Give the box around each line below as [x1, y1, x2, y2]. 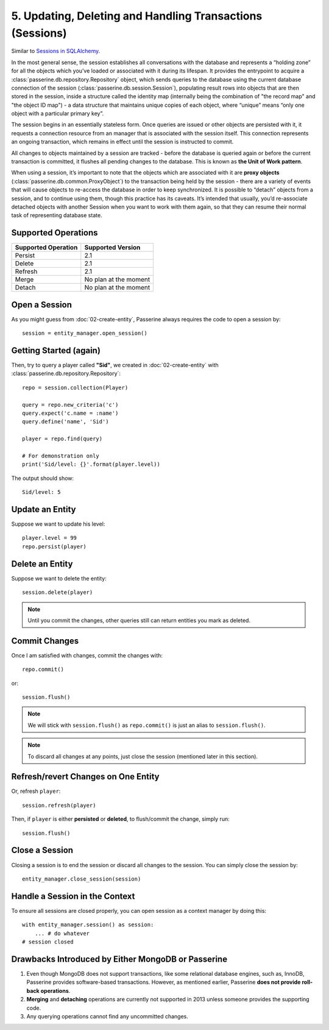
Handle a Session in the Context [11, 891, 135, 901]
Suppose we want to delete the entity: [11, 574, 107, 582]
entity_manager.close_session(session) [22, 875, 141, 882]
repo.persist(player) [22, 543, 87, 550]
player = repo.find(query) [22, 435, 103, 442]
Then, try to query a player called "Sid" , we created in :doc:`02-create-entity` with [11, 362, 219, 369]
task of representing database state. [11, 212, 103, 219]
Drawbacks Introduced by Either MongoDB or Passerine [11, 954, 228, 964]
